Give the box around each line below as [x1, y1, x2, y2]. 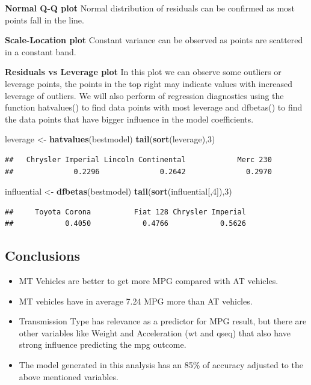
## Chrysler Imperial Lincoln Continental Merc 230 [5, 155, 272, 164]
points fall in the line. [5, 13, 84, 26]
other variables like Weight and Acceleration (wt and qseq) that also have [19, 326, 291, 339]
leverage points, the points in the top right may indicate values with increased [5, 77, 292, 89]
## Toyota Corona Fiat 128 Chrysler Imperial [5, 207, 246, 216]
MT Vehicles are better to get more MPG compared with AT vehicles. [19, 274, 279, 287]
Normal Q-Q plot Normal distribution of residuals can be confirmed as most [5, 2, 295, 14]
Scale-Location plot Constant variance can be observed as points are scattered [5, 34, 303, 46]
